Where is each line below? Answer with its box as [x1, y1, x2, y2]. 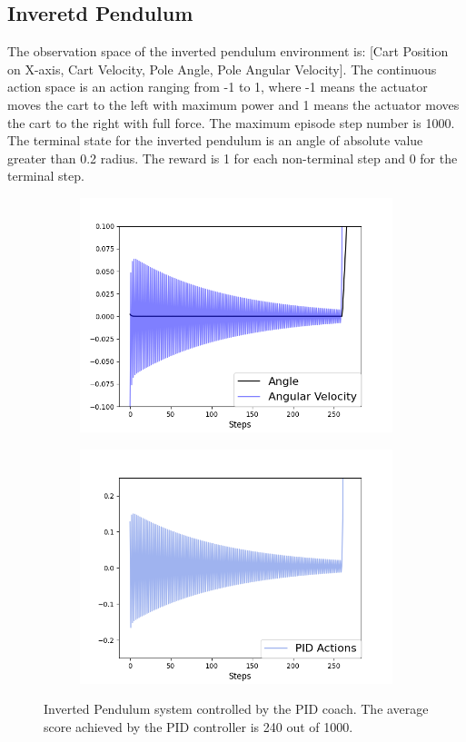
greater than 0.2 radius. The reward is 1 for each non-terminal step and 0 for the [7, 148, 458, 167]
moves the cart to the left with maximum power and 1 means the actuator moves [7, 94, 460, 114]
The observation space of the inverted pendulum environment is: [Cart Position [7, 42, 449, 61]
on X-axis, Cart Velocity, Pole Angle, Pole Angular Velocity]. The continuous [7, 59, 437, 78]
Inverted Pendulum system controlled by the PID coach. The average [44, 699, 429, 718]
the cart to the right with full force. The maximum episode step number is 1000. [7, 113, 455, 132]
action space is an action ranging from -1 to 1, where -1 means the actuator [7, 77, 428, 96]
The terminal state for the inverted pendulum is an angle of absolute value [7, 131, 423, 150]
